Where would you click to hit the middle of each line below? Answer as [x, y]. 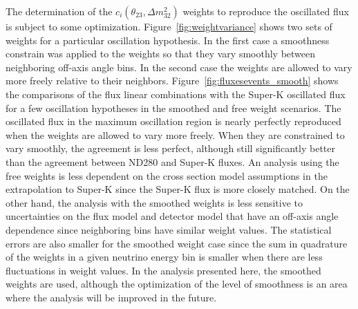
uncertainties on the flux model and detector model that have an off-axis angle [172, 216]
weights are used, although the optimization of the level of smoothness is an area [177, 284]
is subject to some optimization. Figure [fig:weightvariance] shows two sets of [169, 26]
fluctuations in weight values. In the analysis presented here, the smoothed [163, 270]
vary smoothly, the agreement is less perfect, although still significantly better [171, 148]
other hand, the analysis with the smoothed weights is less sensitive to [154, 202]
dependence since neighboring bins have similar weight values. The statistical [169, 229]
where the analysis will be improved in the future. [111, 297]
